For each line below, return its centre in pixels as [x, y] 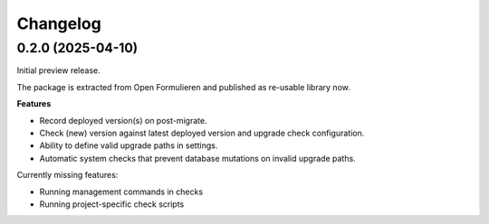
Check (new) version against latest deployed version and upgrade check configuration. [202, 133]
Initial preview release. [58, 70]
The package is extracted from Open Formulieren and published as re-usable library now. [183, 87]
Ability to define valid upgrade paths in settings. [129, 145]
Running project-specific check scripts [112, 204]
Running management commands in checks [121, 191]
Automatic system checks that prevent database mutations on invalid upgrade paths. [198, 158]
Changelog [59, 23]
